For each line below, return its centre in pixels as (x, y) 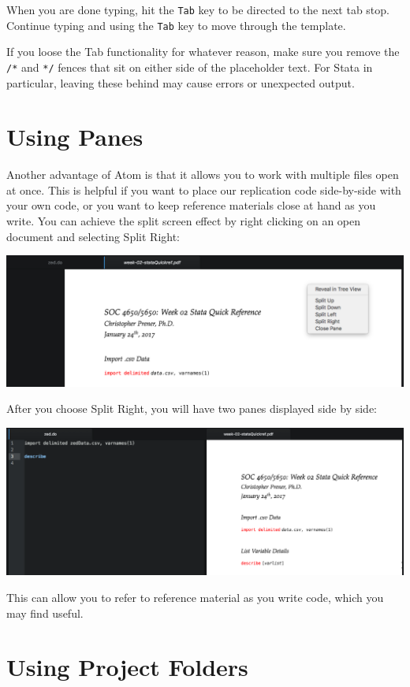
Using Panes (75, 137)
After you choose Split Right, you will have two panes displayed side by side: (192, 408)
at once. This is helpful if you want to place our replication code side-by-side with (204, 189)
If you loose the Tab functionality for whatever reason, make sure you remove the (203, 52)
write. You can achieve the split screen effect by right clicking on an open (184, 221)
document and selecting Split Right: (93, 236)
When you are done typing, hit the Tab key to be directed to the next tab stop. (198, 9)
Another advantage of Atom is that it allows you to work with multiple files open (203, 175)
